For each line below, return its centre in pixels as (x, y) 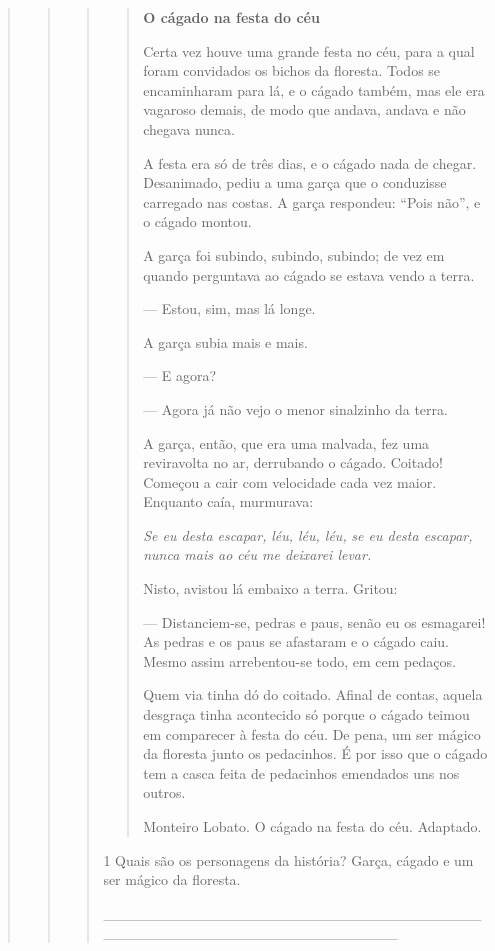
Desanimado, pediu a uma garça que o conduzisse (295, 182)
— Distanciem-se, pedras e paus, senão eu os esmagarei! (314, 621)
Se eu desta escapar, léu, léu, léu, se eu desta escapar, (308, 534)
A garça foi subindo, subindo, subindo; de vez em (294, 254)
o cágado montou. (197, 221)
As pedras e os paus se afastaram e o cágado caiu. (296, 641)
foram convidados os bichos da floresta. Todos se (292, 70)
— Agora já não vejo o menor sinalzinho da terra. (295, 408)
